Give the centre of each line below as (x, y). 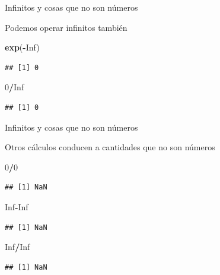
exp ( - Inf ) (22, 47)
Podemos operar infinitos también (66, 27)
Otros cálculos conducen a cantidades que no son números (110, 147)
